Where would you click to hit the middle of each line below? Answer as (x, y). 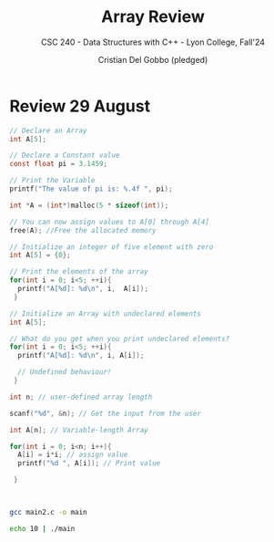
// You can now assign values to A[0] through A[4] (109, 222)
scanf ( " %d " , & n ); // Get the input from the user (106, 413)
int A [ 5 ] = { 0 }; (40, 255)
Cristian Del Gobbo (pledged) (153, 59)
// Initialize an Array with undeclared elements (106, 313)
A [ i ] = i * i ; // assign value (73, 455)
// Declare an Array (49, 130)
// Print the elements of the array (79, 272)
